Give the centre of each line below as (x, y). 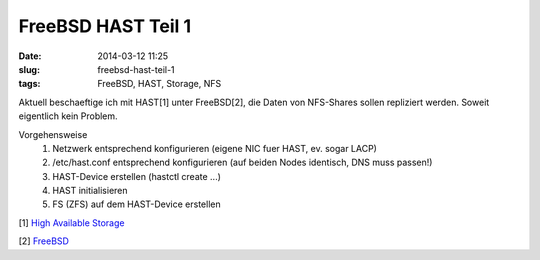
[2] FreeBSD (44, 241)
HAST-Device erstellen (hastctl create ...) (137, 176)
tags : (29, 84)
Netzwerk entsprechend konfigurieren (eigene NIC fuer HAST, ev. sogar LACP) (214, 148)
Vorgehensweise (53, 134)
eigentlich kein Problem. (68, 116)
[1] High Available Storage (71, 222)
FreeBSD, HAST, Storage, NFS (159, 84)
